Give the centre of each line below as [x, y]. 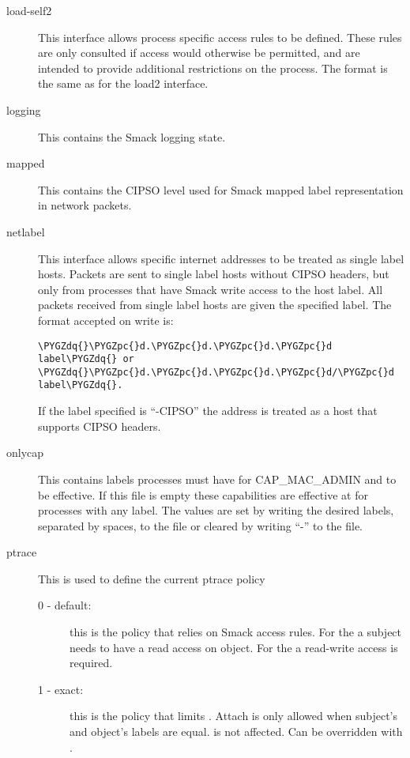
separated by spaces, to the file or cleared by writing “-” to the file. [201, 525]
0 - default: [65, 605]
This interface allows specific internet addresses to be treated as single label [221, 258]
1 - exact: [61, 689]
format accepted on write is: [106, 320]
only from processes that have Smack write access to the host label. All [211, 289]
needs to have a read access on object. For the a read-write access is [234, 647]
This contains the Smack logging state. [132, 136]
